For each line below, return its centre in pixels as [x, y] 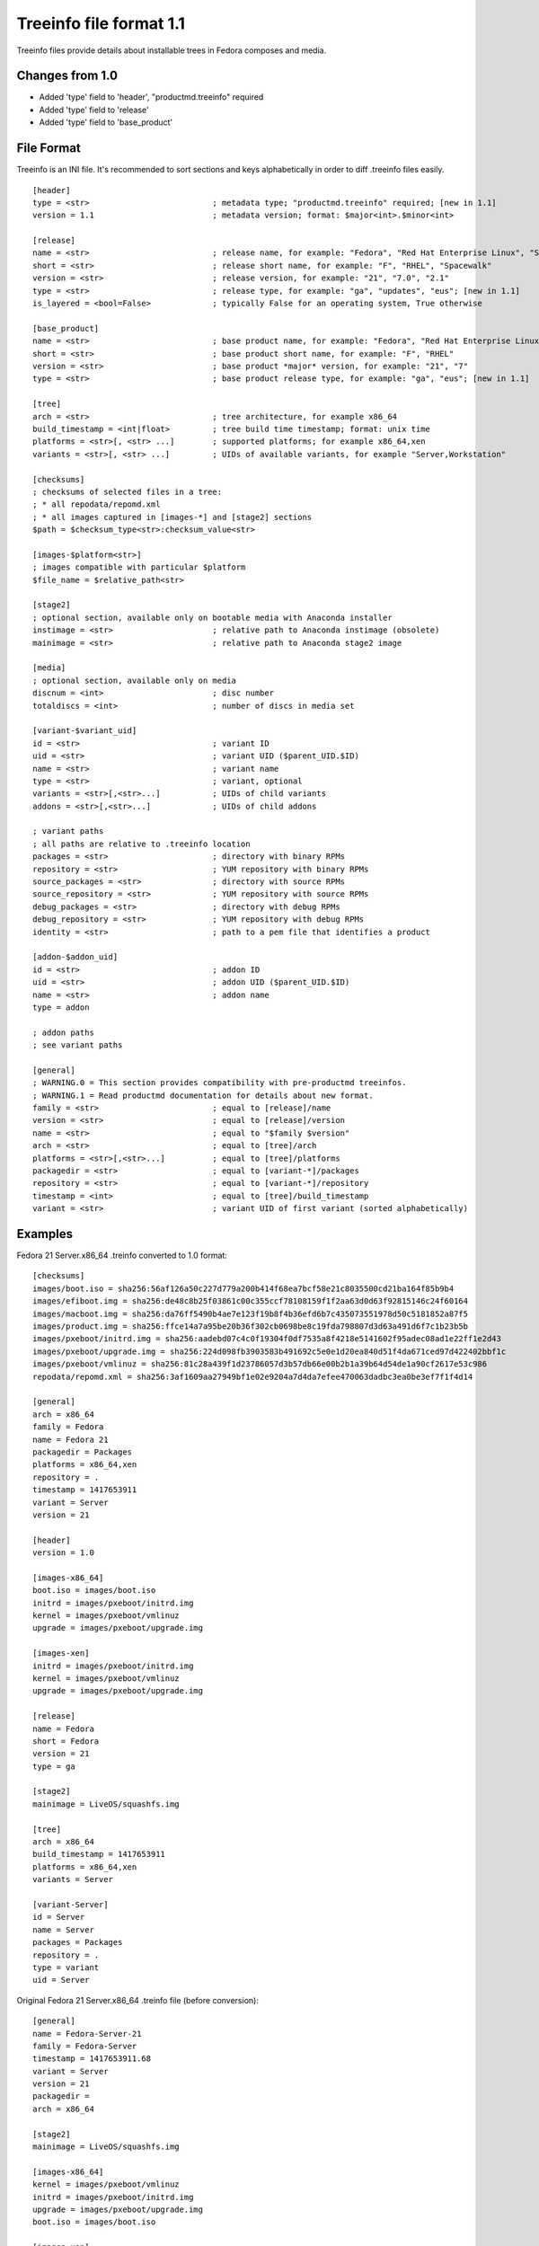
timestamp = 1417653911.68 [92, 2059]
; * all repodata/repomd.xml [97, 504]
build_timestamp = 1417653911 [99, 1854]
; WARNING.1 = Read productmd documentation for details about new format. [203, 1095]
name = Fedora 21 [71, 1439]
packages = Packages [78, 1942]
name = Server [63, 1930]
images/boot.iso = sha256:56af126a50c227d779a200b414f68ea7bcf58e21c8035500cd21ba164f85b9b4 [243, 1288]
